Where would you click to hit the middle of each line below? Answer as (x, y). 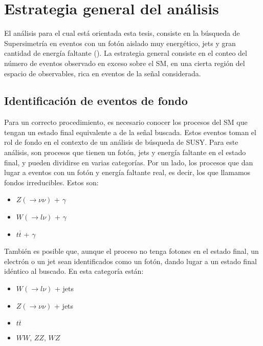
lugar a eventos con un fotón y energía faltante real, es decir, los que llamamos (127, 172)
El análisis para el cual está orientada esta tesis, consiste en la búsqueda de (122, 33)
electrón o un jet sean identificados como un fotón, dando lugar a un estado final (130, 261)
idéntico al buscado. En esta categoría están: (74, 271)
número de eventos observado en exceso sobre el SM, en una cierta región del (125, 63)
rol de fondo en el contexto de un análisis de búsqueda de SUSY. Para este (121, 142)
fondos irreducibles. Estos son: (51, 182)
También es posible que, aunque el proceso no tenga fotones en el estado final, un (131, 251)
